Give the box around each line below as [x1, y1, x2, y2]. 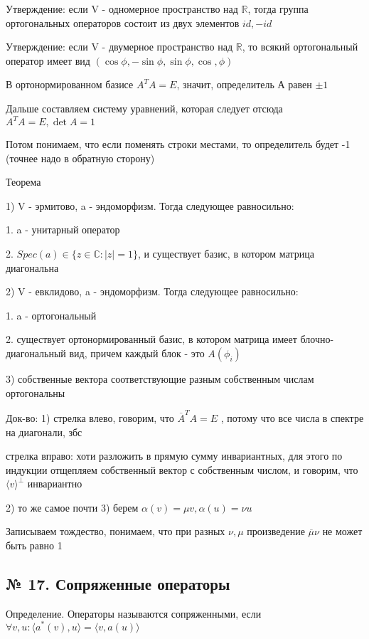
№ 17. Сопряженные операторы [6, 573, 230, 595]
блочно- [300, 332, 334, 347]
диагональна [6, 260, 59, 275]
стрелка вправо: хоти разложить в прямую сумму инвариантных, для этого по [6, 448, 343, 463]
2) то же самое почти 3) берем [6, 500, 139, 514]
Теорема [6, 174, 41, 189]
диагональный [6, 346, 66, 360]
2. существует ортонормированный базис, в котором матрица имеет [6, 332, 297, 347]
